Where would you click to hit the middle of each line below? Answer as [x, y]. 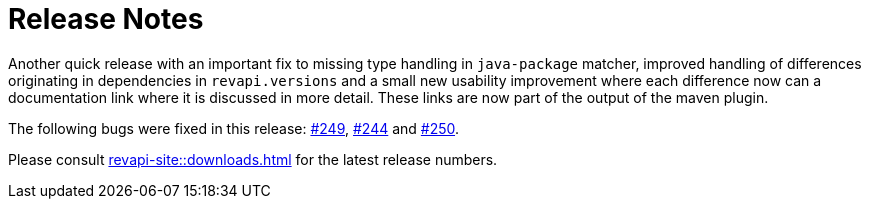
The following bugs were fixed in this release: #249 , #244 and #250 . [234, 128]
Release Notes [106, 19]
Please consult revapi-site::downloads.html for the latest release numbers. [253, 159]
